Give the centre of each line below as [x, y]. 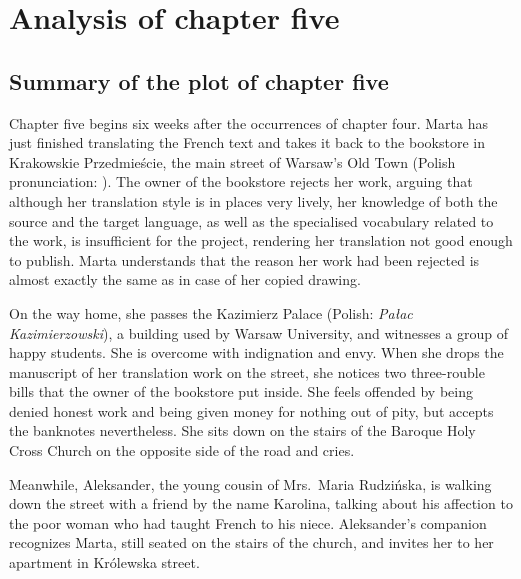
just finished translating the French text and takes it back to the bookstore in [247, 142]
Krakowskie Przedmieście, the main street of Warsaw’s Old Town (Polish [232, 161]
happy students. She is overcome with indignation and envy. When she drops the [256, 352]
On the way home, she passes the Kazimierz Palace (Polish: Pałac [211, 312]
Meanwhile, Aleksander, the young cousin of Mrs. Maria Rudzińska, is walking [250, 483]
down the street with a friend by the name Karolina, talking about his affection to [261, 503]
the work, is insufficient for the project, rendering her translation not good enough [261, 240]
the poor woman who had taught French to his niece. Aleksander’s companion [248, 522]
